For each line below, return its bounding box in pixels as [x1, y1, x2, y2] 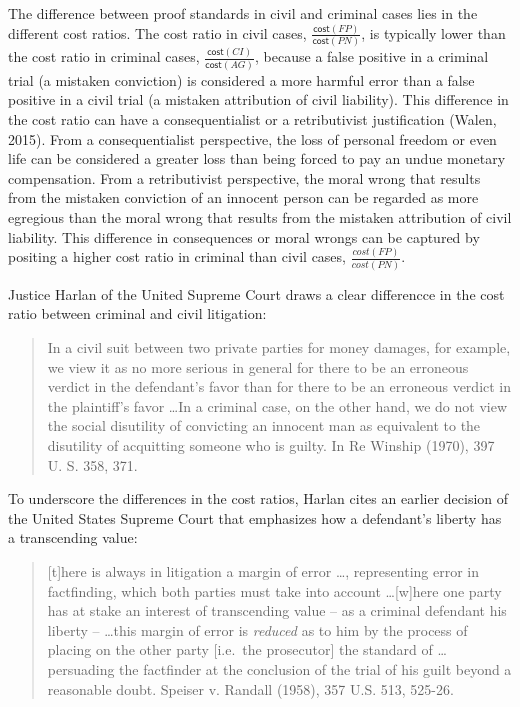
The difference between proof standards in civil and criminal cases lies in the [8, 3, 478, 23]
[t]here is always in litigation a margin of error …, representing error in [47, 560, 479, 581]
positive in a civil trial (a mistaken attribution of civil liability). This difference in [8, 89, 509, 110]
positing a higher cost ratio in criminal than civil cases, [8, 246, 346, 267]
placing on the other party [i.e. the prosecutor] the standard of [47, 639, 433, 660]
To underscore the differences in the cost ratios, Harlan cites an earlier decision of [8, 488, 509, 509]
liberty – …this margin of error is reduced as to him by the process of [47, 619, 468, 640]
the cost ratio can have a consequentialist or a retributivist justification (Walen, [8, 109, 497, 130]
